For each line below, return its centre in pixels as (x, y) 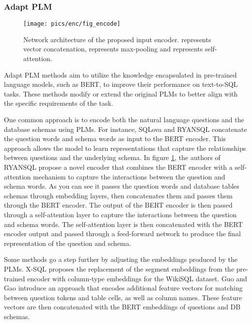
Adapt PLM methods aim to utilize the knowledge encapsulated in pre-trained (120, 74)
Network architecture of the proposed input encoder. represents (117, 39)
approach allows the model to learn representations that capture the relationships (125, 148)
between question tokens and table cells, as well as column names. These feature (123, 297)
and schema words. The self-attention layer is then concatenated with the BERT (123, 224)
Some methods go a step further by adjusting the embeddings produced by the (121, 259)
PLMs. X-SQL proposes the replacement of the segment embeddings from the (119, 268)
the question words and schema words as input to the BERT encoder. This (115, 138)
